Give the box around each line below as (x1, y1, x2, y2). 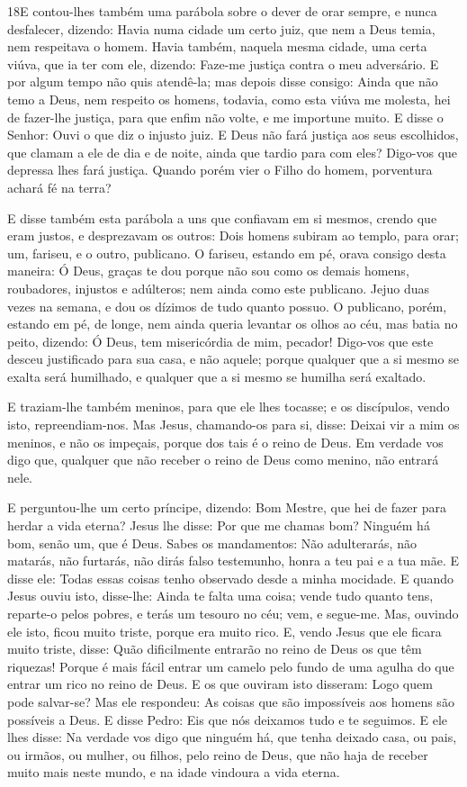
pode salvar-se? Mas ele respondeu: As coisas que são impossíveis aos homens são (7, 692, 454, 710)
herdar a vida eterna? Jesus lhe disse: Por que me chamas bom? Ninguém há (7, 516, 430, 535)
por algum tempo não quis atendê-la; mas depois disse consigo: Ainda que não (7, 72, 438, 91)
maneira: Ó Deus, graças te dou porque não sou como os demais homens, (7, 261, 409, 280)
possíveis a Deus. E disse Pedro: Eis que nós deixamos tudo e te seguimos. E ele (7, 710, 448, 728)
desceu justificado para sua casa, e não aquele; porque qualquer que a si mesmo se (7, 349, 459, 368)
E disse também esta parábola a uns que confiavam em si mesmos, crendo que (7, 208, 437, 227)
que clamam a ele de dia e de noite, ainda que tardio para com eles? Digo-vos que (7, 142, 458, 161)
